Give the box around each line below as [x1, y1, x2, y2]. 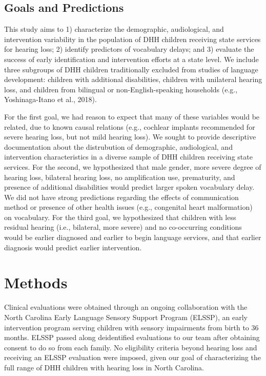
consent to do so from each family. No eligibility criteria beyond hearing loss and [4, 342, 257, 352]
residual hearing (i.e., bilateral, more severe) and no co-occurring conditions [4, 222, 242, 232]
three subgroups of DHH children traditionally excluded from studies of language [4, 64, 258, 74]
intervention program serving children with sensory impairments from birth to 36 [4, 322, 259, 332]
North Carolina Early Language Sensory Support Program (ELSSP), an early [4, 311, 248, 322]
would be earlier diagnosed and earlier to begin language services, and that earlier [4, 232, 261, 243]
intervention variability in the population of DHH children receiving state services [4, 33, 261, 44]
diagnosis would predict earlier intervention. [4, 242, 142, 252]
